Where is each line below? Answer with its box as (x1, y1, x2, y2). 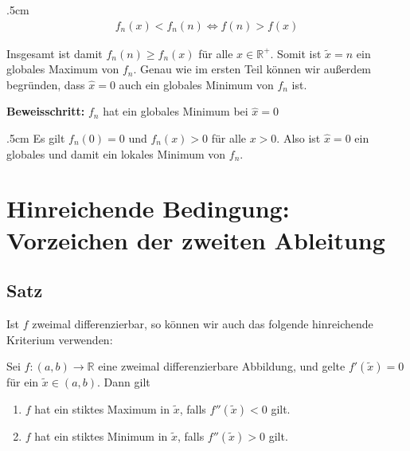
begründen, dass (6, 76, 85, 92)
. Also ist (276, 130, 321, 146)
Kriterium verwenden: (6, 331, 113, 347)
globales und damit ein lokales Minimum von (6, 145, 226, 162)
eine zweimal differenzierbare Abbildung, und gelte (98, 358, 346, 375)
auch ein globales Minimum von (119, 76, 274, 92)
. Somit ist (270, 45, 322, 61)
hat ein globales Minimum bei (103, 103, 248, 120)
